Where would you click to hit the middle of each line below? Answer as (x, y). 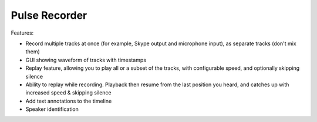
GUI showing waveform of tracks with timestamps (86, 60)
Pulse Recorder (49, 15)
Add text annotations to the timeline (69, 101)
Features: (22, 33)
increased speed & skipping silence (68, 93)
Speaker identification (52, 109)
